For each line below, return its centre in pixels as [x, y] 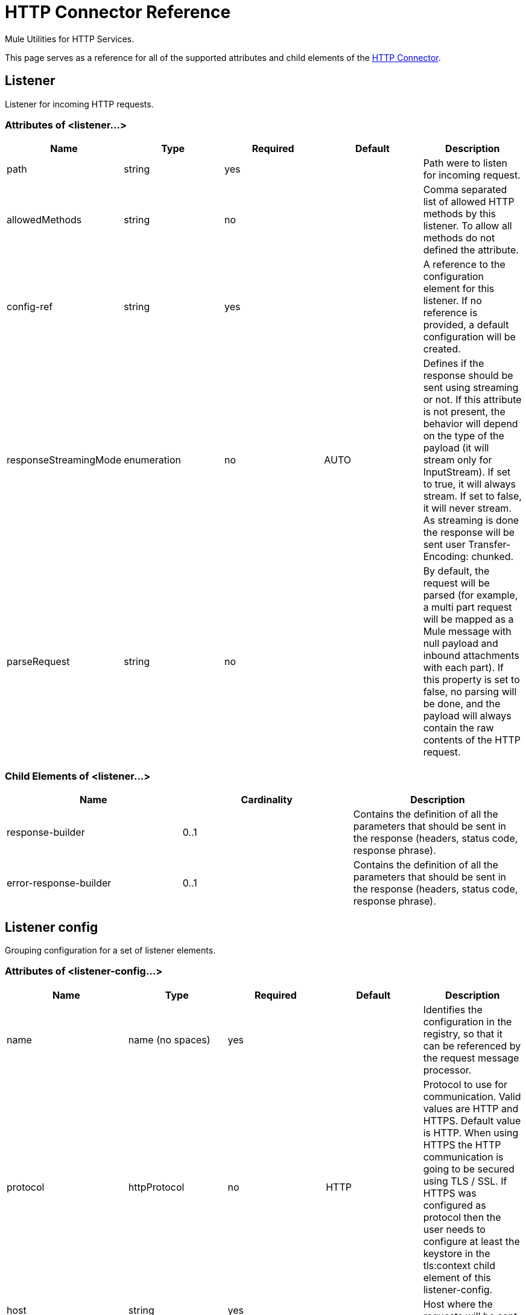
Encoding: [446, 557]
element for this [459, 289]
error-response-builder [59, 883]
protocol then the [462, 1217]
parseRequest [38, 662]
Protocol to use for [465, 1084]
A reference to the [464, 265]
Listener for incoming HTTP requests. [79, 104]
